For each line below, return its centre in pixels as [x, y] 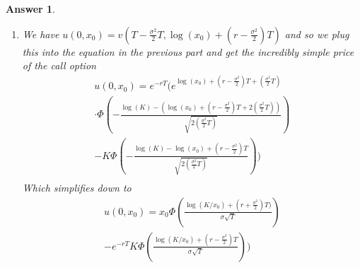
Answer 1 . [30, 8]
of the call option [59, 65]
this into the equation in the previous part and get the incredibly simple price [188, 51]
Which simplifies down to [77, 188]
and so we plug [317, 34]
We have [41, 34]
